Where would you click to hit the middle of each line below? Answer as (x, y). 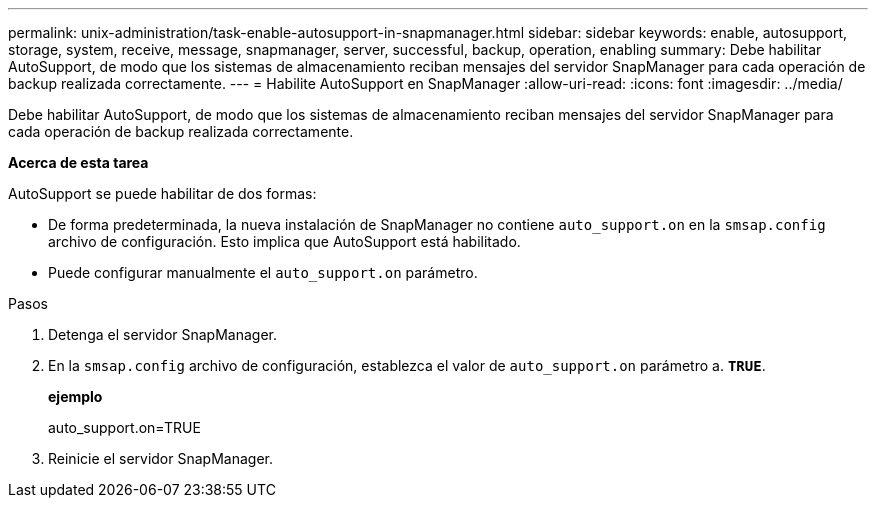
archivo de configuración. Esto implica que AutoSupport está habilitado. (284, 241)
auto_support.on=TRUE (124, 427)
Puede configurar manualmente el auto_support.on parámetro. (263, 272)
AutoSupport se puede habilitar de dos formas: (162, 193)
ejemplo (75, 396)
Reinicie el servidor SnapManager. (160, 458)
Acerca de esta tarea (78, 162)
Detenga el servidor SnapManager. (162, 334)
